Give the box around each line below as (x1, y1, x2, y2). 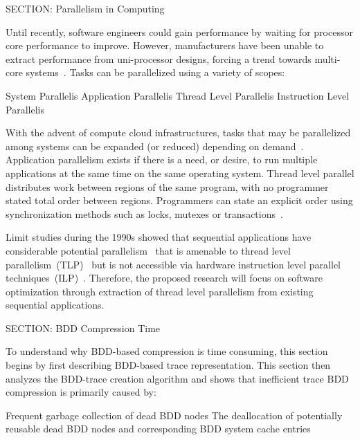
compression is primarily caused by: (6, 385, 156, 399)
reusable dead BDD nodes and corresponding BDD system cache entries (6, 421, 311, 436)
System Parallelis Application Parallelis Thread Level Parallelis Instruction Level (6, 88, 350, 102)
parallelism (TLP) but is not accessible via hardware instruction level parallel (6, 257, 341, 271)
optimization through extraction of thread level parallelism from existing (6, 284, 314, 298)
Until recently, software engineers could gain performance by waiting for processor (6, 24, 353, 39)
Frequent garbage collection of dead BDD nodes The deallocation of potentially (6, 407, 343, 422)
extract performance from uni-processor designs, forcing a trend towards (6, 51, 312, 66)
